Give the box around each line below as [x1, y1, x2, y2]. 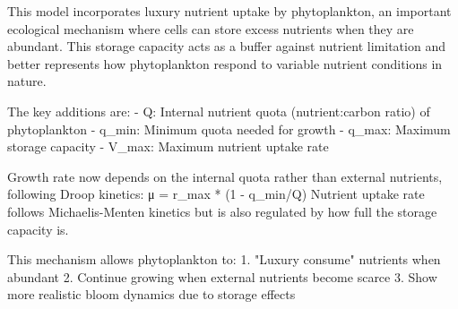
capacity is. [7, 219, 69, 238]
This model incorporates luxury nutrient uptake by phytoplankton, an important [7, 2, 452, 20]
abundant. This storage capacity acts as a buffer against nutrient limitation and [7, 37, 445, 56]
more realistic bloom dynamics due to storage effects [7, 285, 296, 304]
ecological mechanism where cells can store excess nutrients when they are [7, 19, 414, 38]
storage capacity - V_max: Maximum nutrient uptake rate [7, 137, 329, 156]
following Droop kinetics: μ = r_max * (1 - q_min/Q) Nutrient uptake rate [7, 185, 425, 203]
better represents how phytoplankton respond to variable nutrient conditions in [7, 54, 443, 73]
